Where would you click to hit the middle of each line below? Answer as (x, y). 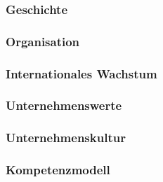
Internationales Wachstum (81, 73)
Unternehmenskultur (66, 138)
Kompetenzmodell (58, 170)
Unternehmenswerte (64, 105)
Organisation (43, 41)
